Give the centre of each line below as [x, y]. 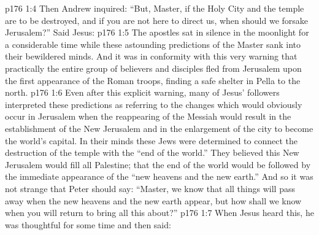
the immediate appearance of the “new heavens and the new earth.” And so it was [159, 176]
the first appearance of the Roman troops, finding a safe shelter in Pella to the [153, 80]
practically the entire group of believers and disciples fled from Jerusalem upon [153, 68]
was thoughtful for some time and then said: [88, 224]
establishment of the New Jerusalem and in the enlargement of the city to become [159, 128]
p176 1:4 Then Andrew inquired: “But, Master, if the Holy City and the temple [155, 8]
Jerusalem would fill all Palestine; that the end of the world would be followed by [158, 164]
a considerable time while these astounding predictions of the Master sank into [153, 44]
